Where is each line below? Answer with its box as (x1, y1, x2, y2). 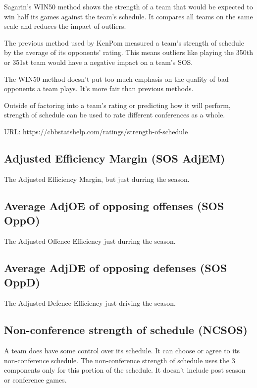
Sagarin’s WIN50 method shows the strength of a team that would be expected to (4, 1, 253, 11)
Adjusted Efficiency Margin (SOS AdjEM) (4, 150, 225, 166)
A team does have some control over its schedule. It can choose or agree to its (4, 345, 240, 355)
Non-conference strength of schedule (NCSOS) (4, 322, 248, 337)
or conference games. (4, 374, 67, 385)
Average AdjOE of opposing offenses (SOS (4, 198, 224, 213)
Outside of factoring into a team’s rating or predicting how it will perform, (4, 100, 231, 110)
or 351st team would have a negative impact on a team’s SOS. (4, 56, 193, 67)
